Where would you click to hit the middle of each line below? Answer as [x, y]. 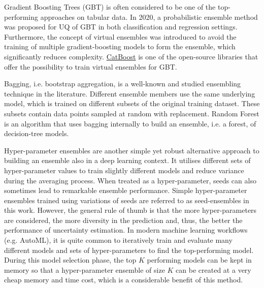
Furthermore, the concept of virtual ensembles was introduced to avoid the [120, 36]
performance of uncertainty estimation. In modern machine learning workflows [126, 230]
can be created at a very [213, 269]
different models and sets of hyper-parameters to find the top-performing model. [129, 250]
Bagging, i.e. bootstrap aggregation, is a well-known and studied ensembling [123, 84]
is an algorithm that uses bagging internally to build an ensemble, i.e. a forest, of [130, 123]
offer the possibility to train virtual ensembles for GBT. [91, 66]
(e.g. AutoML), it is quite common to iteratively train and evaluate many [118, 240]
